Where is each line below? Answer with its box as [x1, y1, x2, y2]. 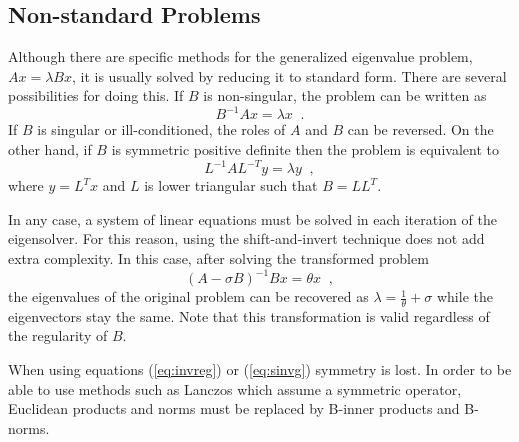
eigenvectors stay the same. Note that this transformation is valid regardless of [8, 305, 490, 326]
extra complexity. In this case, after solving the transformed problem [8, 247, 429, 268]
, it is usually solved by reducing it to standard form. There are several [72, 65, 507, 86]
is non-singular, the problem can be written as [203, 85, 487, 106]
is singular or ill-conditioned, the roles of [37, 119, 286, 140]
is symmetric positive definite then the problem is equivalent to [111, 139, 499, 160]
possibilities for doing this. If [8, 85, 184, 106]
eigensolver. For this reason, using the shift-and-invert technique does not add [8, 228, 485, 249]
